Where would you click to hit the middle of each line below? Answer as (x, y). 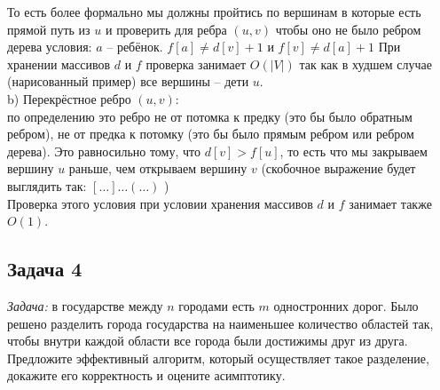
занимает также (390, 203)
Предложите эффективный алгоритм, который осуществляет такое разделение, (218, 358)
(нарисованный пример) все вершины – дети (128, 81)
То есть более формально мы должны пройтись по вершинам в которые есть (214, 12)
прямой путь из (49, 29)
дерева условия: (50, 47)
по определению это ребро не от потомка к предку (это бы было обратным (210, 116)
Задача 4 (45, 269)
